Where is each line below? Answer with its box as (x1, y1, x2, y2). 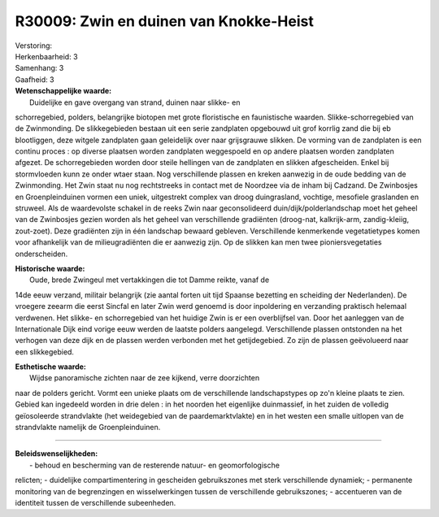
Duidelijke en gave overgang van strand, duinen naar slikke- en (29, 98, 241, 107)
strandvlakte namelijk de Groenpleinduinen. (15, 423, 161, 432)
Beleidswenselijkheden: (15, 449, 98, 458)
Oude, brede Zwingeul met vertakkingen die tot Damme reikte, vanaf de (29, 275, 270, 285)
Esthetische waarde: (15, 362, 87, 371)
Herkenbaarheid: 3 (15, 51, 78, 61)
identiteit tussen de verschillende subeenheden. (15, 498, 176, 507)
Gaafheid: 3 (15, 74, 54, 85)
